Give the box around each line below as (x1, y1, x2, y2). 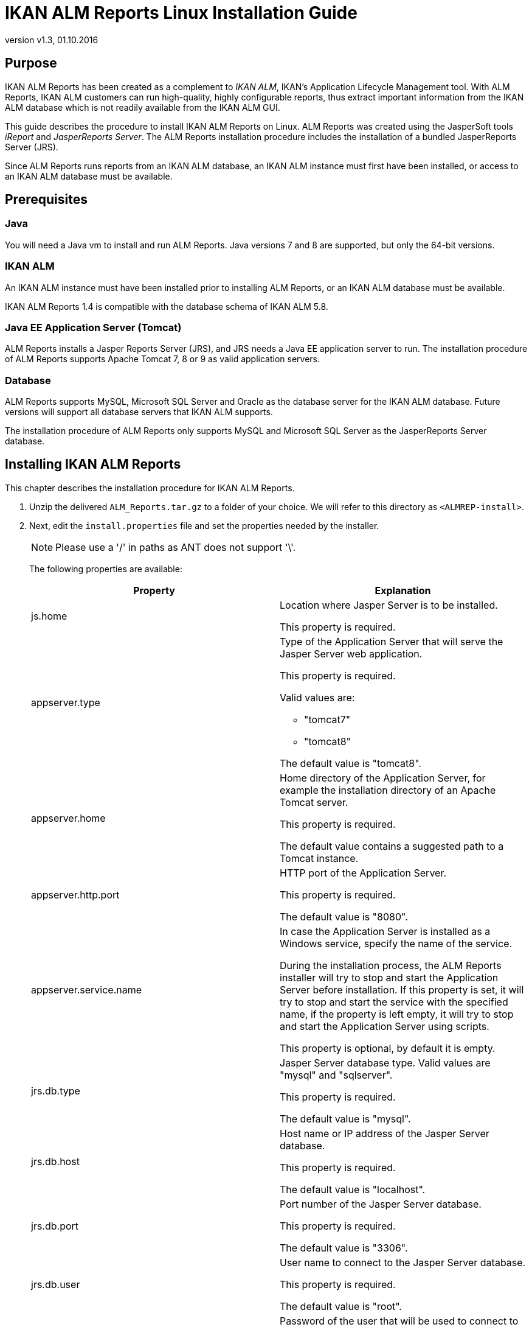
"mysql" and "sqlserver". (280, 1068, 393, 1081)
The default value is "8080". (280, 910, 408, 923)
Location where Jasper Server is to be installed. (280, 598, 498, 611)
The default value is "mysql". (280, 1112, 411, 1125)
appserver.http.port (31, 888, 120, 901)
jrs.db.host (31, 1155, 80, 1168)
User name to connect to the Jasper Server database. (280, 1256, 526, 1269)
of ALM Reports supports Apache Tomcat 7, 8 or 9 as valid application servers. (5, 354, 320, 365)
